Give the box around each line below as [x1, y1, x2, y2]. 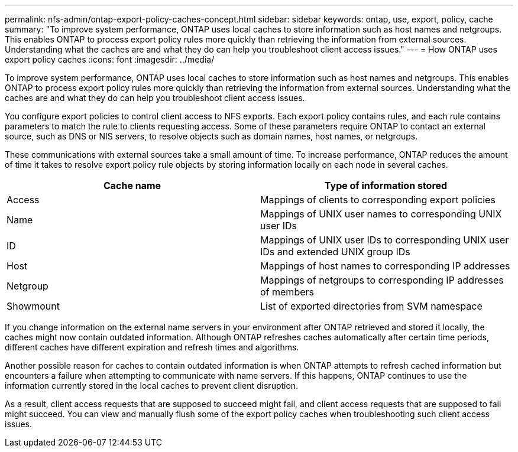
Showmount [7, 300, 60, 312]
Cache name [103, 180, 161, 191]
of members [260, 286, 314, 298]
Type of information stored [324, 180, 448, 191]
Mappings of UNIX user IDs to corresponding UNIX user [260, 234, 509, 246]
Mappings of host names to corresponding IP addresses [260, 260, 510, 272]
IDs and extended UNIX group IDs [260, 246, 410, 258]
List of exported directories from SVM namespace [260, 300, 483, 312]
